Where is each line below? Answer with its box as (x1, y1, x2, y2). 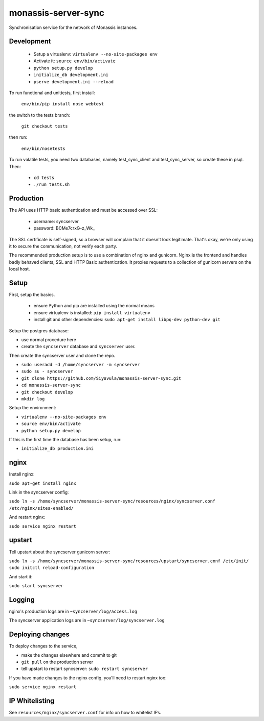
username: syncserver (33, 218, 79, 224)
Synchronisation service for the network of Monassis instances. (9, 25, 138, 30)
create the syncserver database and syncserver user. (21, 344, 136, 349)
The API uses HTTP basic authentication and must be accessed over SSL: (9, 207, 158, 213)
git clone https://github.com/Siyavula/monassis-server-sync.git (21, 375, 181, 381)
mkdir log (21, 396, 45, 402)
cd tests (33, 175, 55, 181)
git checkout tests (21, 124, 68, 129)
